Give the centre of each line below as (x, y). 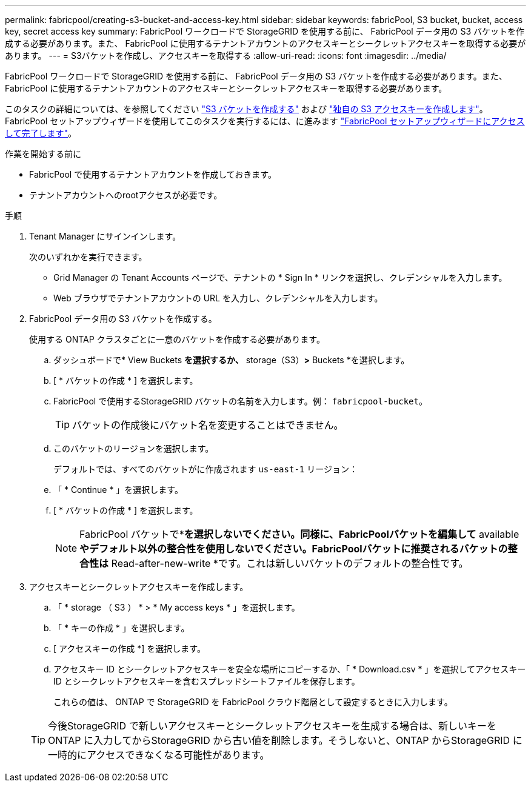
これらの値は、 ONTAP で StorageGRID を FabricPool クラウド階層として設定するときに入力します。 (253, 702)
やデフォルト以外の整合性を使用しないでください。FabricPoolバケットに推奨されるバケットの (294, 549)
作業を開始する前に (43, 154)
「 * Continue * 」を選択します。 (118, 490)
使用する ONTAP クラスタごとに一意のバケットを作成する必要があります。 (177, 339)
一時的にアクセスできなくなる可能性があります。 (159, 755)
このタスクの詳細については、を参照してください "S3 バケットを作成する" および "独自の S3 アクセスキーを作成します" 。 (246, 109)
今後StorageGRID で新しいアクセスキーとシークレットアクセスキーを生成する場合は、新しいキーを (272, 726)
